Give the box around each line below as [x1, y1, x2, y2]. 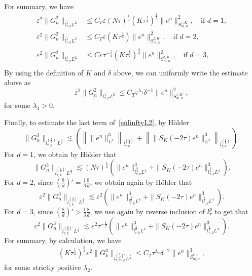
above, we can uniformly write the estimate [113, 67, 248, 77]
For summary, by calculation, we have [4, 235, 122, 246]
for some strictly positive [4, 262, 81, 272]
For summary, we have [4, 1, 74, 11]
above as [4, 77, 31, 88]
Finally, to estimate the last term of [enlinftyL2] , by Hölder [4, 117, 189, 128]
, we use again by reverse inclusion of [90, 206, 205, 216]
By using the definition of [4, 67, 84, 77]
